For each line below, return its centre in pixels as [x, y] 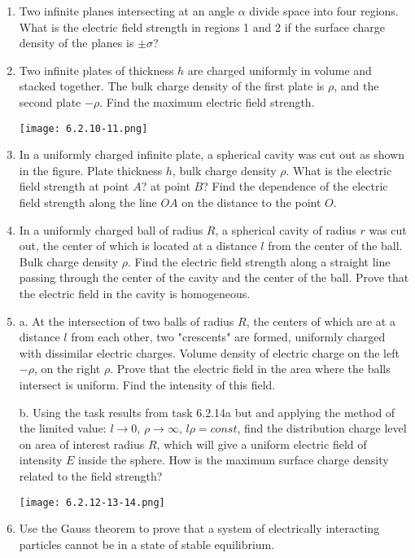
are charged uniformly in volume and [280, 70]
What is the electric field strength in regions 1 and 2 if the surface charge [202, 26]
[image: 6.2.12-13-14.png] [92, 502]
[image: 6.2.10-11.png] [83, 128]
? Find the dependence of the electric [295, 186]
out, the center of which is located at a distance [138, 246]
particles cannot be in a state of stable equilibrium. [147, 544]
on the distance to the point [251, 202]
